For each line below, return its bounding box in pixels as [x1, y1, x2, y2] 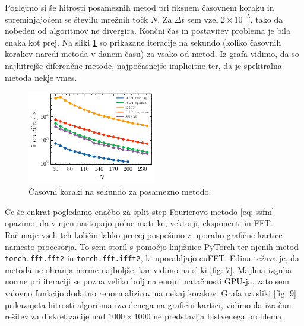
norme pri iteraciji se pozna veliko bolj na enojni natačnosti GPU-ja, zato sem [5, 275, 289, 287]
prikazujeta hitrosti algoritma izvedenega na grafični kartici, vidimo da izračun [5, 298, 292, 311]
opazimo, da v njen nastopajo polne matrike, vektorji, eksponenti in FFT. [5, 217, 273, 229]
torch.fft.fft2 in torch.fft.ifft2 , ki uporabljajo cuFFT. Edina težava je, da [5, 252, 300, 264]
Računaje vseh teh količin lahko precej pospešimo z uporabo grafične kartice [5, 228, 283, 240]
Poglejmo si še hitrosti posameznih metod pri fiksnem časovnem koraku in [5, 1, 274, 13]
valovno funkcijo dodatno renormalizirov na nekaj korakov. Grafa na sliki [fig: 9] [5, 287, 296, 299]
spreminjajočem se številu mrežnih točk [5, 12, 148, 25]
